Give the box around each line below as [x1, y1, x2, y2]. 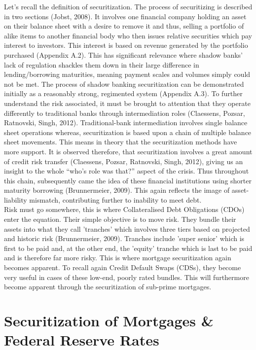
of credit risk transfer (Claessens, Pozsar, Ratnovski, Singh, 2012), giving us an [4, 156, 243, 166]
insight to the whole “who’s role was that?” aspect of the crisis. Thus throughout [4, 166, 249, 176]
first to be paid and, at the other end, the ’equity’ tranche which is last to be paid [4, 243, 253, 253]
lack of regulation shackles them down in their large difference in [4, 59, 199, 70]
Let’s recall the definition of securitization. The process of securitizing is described [4, 1, 253, 11]
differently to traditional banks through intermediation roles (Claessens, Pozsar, [4, 107, 245, 118]
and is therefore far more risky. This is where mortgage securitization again [4, 252, 231, 263]
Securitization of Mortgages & [4, 311, 214, 330]
